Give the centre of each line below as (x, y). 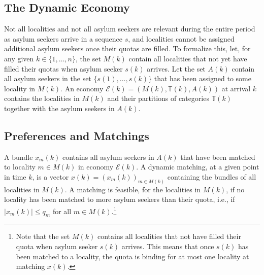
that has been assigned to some (203, 78)
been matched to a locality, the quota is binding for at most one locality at (133, 256)
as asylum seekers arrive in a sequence (63, 38)
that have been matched (218, 157)
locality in (20, 88)
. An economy (82, 88)
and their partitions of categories (158, 98)
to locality (20, 167)
